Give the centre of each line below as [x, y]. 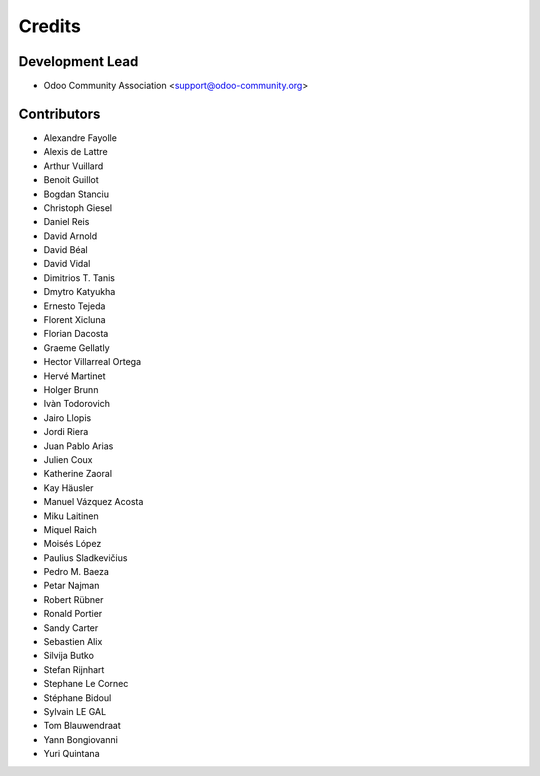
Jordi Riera [66, 432]
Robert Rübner [73, 599]
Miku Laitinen [71, 516]
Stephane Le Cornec [86, 684]
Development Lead [78, 61]
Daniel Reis [66, 222]
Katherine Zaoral [78, 474]
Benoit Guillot [71, 180]
